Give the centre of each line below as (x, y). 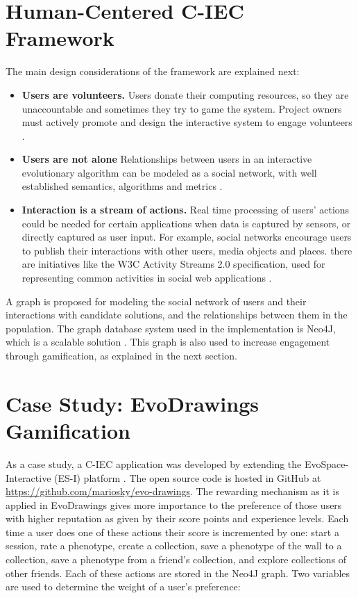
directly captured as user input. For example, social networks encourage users (187, 237)
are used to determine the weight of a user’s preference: (123, 587)
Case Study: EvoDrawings (132, 403)
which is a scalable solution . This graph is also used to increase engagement (168, 342)
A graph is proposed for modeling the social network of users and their (156, 301)
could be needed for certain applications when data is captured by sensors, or (186, 223)
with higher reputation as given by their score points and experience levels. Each (177, 518)
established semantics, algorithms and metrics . (122, 186)
